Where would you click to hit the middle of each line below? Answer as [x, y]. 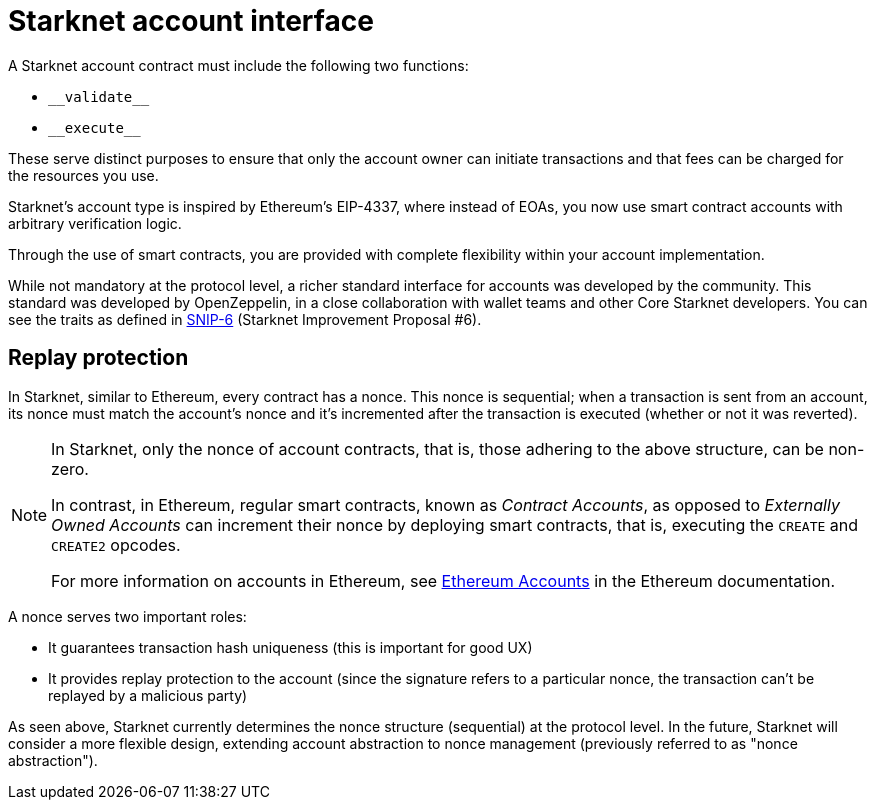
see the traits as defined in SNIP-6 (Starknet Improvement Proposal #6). [245, 319]
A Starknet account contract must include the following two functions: [238, 65]
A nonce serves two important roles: [127, 616]
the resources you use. [83, 175]
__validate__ [99, 96]
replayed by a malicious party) [148, 695]
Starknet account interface [191, 21]
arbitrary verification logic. [95, 223]
